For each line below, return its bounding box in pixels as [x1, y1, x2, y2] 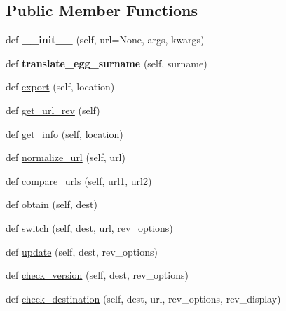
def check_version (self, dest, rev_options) [6, 268, 189, 282]
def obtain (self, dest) [6, 197, 97, 212]
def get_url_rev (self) [6, 102, 100, 117]
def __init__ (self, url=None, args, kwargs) [6, 32, 205, 47]
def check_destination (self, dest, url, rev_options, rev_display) [6, 291, 281, 305]
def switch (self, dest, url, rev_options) [6, 220, 173, 235]
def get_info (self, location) [6, 126, 123, 141]
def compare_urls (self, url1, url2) [6, 173, 152, 188]
